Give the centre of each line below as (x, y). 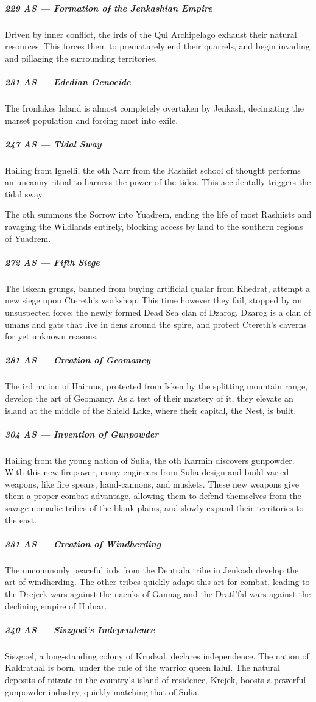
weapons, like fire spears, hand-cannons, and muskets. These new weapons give (152, 484)
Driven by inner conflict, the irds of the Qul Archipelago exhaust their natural (151, 34)
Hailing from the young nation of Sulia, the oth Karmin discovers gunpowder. (150, 460)
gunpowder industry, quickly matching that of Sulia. (102, 691)
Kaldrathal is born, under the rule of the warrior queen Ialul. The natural (142, 668)
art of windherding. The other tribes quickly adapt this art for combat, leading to (157, 582)
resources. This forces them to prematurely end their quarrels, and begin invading (157, 46)
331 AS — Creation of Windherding (83, 543)
